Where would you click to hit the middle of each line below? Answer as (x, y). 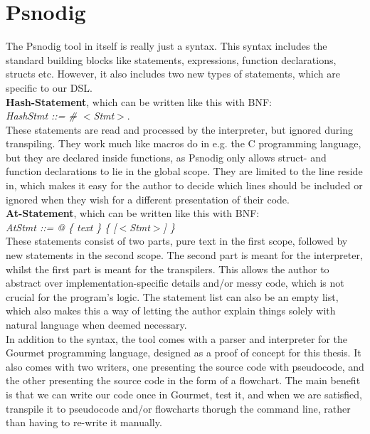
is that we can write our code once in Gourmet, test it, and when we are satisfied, (184, 394)
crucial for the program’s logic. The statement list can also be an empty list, (172, 296)
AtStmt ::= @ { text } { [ (61, 227)
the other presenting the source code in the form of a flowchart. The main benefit (183, 380)
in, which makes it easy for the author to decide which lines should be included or (184, 185)
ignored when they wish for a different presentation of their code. (148, 199)
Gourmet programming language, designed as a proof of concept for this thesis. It (184, 353)
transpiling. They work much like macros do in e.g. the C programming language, (184, 143)
